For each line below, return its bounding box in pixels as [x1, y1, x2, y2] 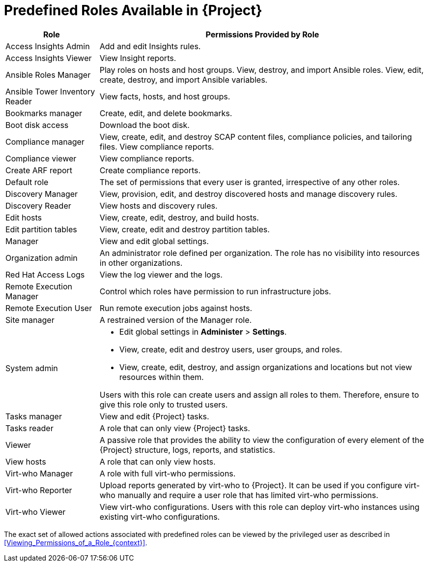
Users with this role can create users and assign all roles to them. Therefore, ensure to [99, 389, 419, 400]
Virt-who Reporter [5, 485, 72, 495]
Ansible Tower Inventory [5, 86, 95, 96]
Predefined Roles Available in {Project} [4, 2, 262, 19]
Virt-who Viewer [5, 506, 66, 517]
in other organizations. [99, 257, 183, 268]
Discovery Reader [5, 200, 71, 211]
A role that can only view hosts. [99, 456, 216, 467]
